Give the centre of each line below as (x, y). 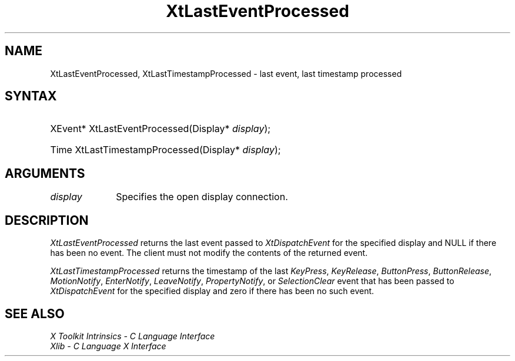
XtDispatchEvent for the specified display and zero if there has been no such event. (212, 291)
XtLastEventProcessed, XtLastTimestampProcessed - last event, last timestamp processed (226, 73)
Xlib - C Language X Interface (108, 346)
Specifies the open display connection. (202, 197)
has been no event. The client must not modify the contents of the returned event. (209, 253)
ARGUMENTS (45, 173)
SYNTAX (31, 96)
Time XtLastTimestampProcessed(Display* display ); (165, 150)
